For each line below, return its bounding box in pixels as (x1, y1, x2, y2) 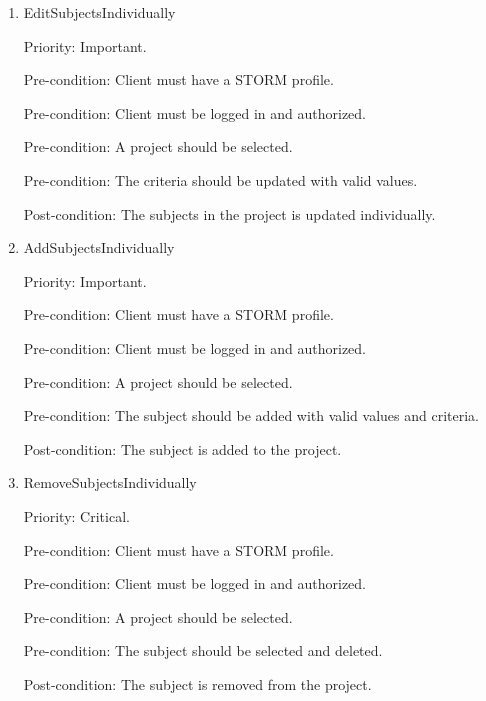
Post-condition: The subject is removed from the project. (23, 673, 372, 694)
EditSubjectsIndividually (23, 2, 176, 22)
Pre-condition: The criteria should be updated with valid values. (23, 169, 418, 190)
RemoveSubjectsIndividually (23, 472, 197, 493)
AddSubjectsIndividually (23, 237, 175, 258)
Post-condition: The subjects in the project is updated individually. (23, 203, 436, 224)
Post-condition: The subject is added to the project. (23, 438, 342, 459)
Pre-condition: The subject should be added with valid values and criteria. (23, 405, 479, 426)
